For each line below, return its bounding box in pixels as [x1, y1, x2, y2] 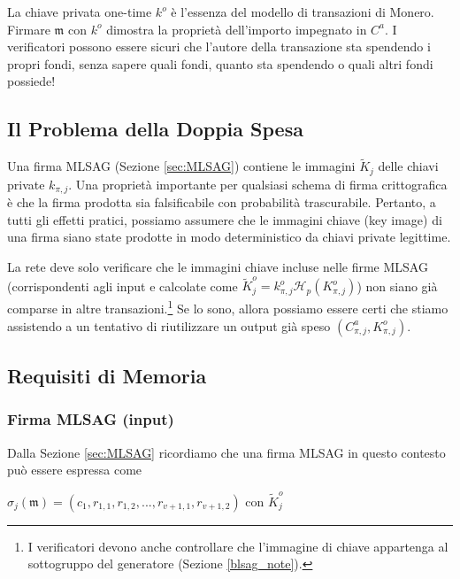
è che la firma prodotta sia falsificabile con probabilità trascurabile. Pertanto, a [7, 193, 436, 212]
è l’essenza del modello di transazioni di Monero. [171, 3, 434, 20]
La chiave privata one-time [7, 3, 152, 20]
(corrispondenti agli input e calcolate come [7, 276, 238, 295]
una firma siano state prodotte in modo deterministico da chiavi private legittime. [7, 228, 451, 246]
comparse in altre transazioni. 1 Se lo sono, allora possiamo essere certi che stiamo [7, 297, 448, 318]
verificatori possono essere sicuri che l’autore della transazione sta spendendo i [7, 37, 431, 56]
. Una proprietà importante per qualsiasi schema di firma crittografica [68, 174, 448, 193]
